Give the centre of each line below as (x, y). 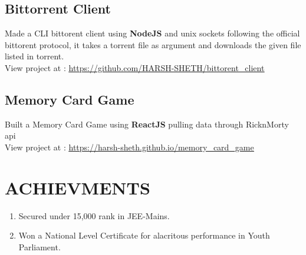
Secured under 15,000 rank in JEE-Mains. (94, 215)
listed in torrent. (34, 56)
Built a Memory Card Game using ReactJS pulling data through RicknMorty (147, 124)
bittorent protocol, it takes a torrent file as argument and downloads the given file (153, 44)
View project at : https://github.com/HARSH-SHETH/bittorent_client (135, 67)
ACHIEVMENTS (78, 187)
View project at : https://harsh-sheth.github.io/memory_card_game (129, 147)
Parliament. (40, 246)
